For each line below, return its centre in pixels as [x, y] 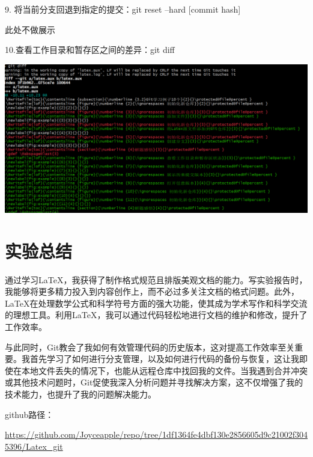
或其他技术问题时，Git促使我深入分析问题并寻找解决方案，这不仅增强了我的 [154, 382]
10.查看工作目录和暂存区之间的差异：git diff [90, 50]
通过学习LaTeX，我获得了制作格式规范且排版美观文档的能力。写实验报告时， [156, 279]
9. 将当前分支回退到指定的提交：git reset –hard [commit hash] [123, 9]
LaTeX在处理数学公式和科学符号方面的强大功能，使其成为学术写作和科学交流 [156, 303]
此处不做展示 [30, 29]
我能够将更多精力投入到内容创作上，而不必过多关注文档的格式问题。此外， [152, 291]
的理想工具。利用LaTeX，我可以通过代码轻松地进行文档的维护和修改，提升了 [156, 315]
